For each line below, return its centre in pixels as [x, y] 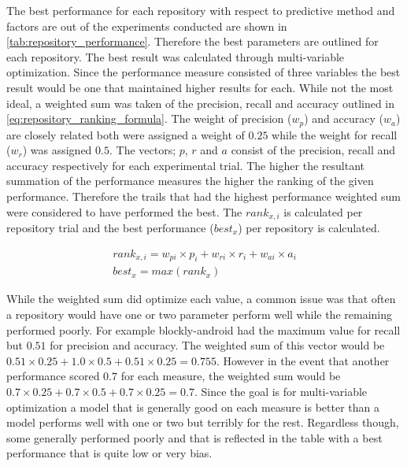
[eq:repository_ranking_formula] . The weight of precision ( [149, 118]
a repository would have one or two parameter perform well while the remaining [199, 314]
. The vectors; [142, 150]
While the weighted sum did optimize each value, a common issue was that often [201, 299]
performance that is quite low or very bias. [109, 453]
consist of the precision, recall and [313, 150]
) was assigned [57, 150]
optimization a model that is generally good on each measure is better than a [193, 407]
